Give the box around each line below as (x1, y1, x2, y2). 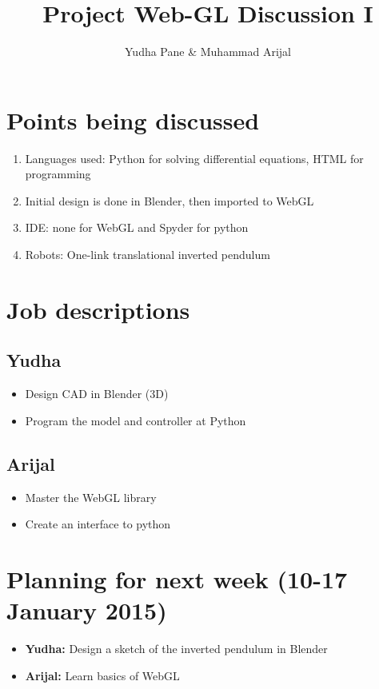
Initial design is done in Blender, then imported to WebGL (25, 192, 314, 209)
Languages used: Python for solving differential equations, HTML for (25, 149, 364, 166)
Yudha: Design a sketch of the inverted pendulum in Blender (25, 640, 328, 657)
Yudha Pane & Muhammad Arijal (125, 43, 291, 60)
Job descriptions (6, 293, 190, 325)
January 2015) (6, 594, 167, 627)
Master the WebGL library (25, 488, 157, 505)
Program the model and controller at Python (25, 412, 246, 428)
